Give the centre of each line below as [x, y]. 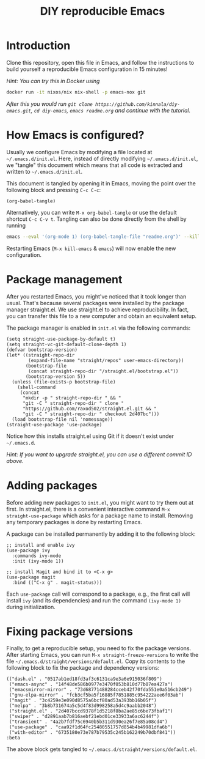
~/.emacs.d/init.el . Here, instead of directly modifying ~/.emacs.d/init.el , [102, 158]
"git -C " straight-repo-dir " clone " [73, 403]
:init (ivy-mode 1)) [38, 561]
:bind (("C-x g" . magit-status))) [57, 582]
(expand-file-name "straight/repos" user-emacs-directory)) [106, 360]
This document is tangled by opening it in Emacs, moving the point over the [101, 183]
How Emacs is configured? [75, 135]
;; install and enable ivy [41, 545]
